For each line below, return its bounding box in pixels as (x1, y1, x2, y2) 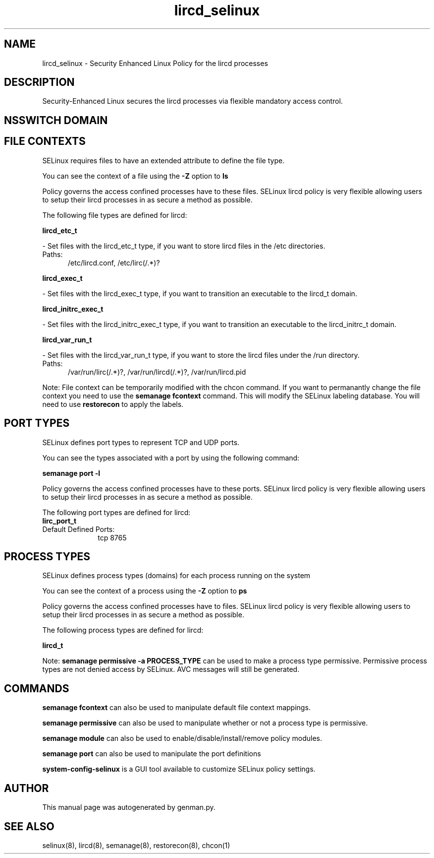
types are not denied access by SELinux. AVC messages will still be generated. (42, 665, 300, 674)
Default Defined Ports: (42, 525, 115, 533)
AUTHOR (4, 782, 49, 794)
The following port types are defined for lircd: (42, 508, 191, 517)
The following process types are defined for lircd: (42, 626, 204, 635)
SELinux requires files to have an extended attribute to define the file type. (42, 156, 285, 165)
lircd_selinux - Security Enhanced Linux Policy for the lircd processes (42, 59, 268, 67)
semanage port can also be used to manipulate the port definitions (42, 749, 261, 758)
